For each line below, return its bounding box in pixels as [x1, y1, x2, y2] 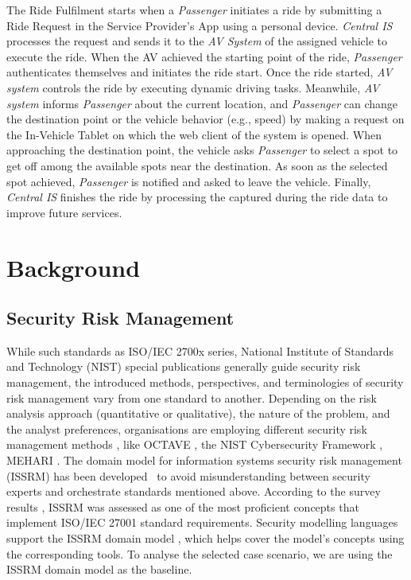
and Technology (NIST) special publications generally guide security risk [6, 358, 361, 375]
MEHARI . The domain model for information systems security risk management [6, 452, 402, 469]
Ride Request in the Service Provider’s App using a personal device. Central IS [6, 17, 393, 33]
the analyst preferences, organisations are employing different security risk [6, 420, 367, 437]
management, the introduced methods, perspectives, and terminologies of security [6, 374, 404, 391]
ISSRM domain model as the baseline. [6, 561, 192, 578]
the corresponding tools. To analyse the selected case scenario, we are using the [6, 545, 393, 562]
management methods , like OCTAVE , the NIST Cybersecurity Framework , [6, 436, 383, 453]
